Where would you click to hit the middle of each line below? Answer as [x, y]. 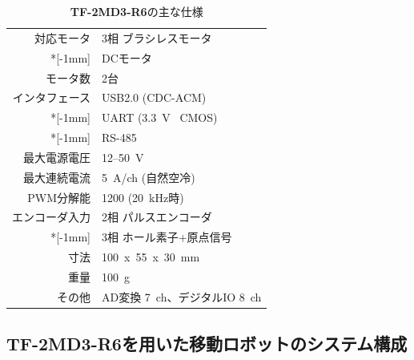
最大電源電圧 [57, 157]
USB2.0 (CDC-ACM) [154, 97]
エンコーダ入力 [51, 217]
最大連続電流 [57, 177]
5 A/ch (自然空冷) [149, 177]
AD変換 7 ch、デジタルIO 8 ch [182, 296]
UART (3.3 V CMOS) [160, 117]
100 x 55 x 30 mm [151, 257]
